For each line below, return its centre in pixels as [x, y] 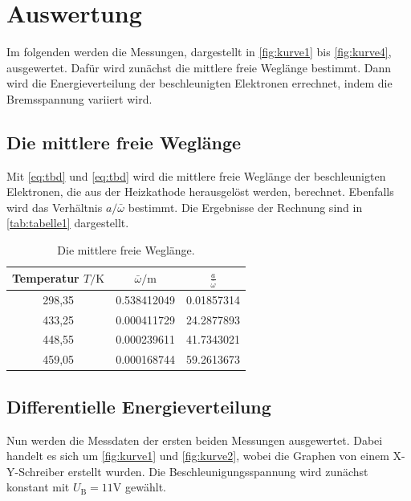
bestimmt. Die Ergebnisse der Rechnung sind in [245, 207]
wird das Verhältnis [55, 207]
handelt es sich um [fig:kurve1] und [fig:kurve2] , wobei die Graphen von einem [198, 456]
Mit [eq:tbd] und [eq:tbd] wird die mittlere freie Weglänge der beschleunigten [196, 175]
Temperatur [46, 278]
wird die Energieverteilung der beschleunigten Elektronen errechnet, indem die [199, 83]
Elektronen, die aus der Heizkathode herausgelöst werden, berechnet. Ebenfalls [200, 191]
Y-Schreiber [36, 471]
